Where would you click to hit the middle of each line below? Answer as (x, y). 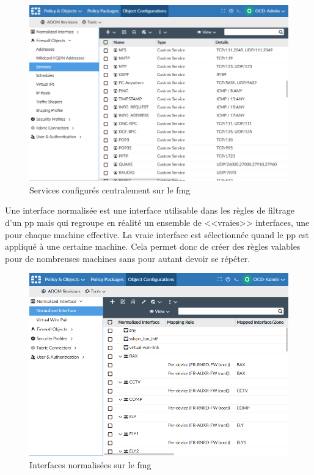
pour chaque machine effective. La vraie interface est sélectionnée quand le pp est (157, 234)
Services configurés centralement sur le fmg (110, 189)
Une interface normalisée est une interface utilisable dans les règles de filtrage (150, 210)
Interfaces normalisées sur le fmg (90, 464)
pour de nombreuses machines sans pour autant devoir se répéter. (128, 258)
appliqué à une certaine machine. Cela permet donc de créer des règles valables (153, 246)
